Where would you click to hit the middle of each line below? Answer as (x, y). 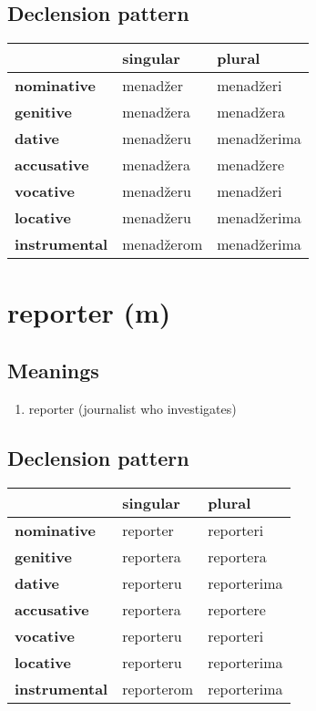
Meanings (53, 370)
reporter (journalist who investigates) (133, 408)
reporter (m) (89, 312)
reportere (237, 609)
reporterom (158, 688)
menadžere (251, 165)
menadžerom (163, 244)
